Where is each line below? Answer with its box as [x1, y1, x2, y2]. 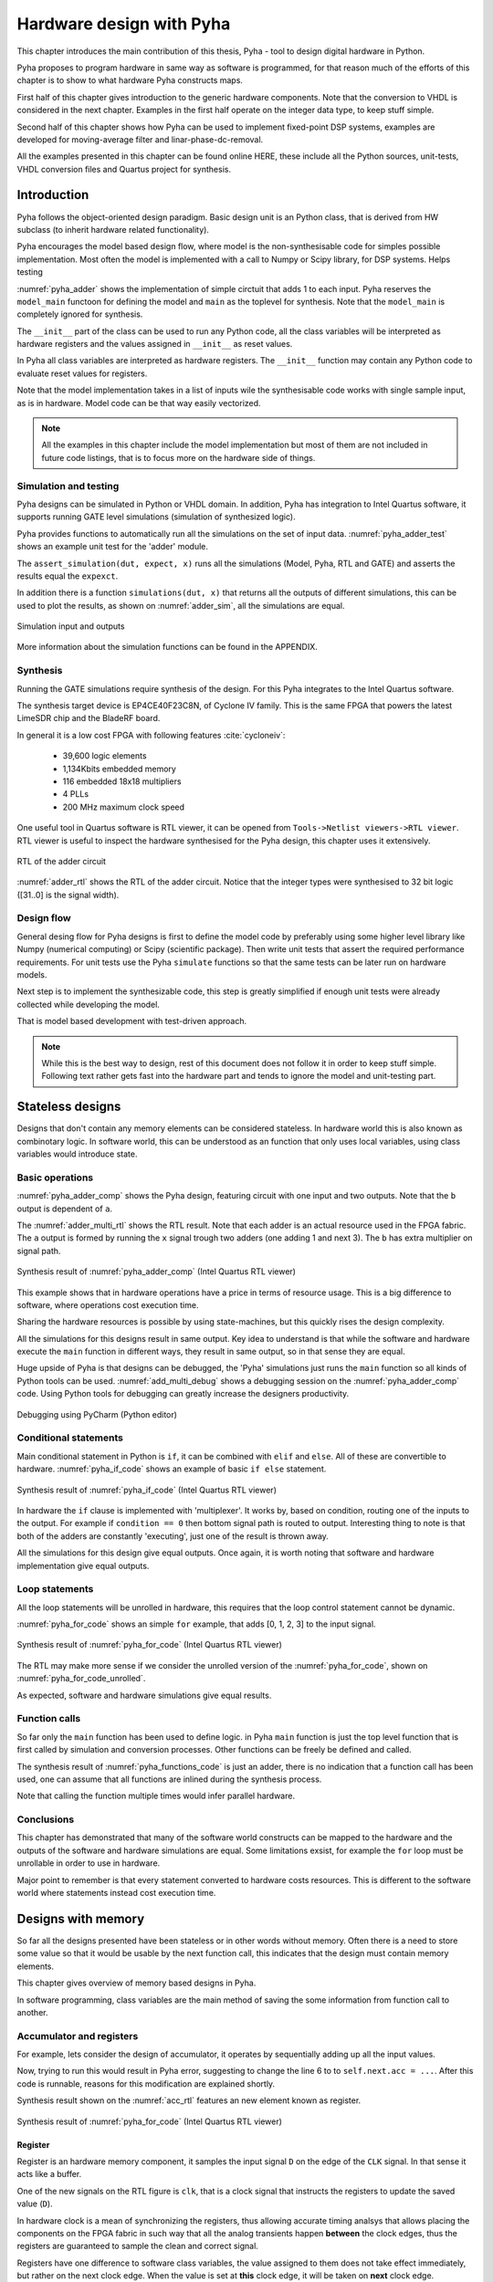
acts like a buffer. [16, 2169, 82, 2180]
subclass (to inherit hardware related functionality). [16, 224, 210, 235]
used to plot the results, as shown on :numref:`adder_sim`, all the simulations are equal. [16, 600, 345, 611]
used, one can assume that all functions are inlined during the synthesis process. [16, 1774, 322, 1785]
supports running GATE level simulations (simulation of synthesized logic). [16, 511, 296, 522]
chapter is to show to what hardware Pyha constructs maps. [16, 75, 244, 86]
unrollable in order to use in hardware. [16, 1858, 161, 1869]
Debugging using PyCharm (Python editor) [16, 1408, 178, 1419]
